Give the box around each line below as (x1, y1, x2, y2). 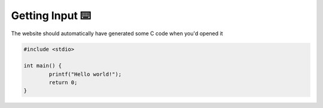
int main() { (23, 63, 62, 69)
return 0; (48, 79, 78, 86)
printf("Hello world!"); (48, 70, 122, 78)
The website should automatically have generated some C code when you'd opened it (11, 30, 223, 37)
